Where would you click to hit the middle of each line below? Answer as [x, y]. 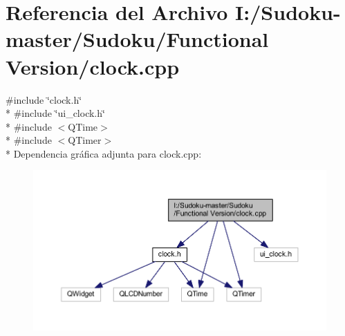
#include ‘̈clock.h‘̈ [44, 99]
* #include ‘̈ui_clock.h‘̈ [55, 113]
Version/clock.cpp [93, 66]
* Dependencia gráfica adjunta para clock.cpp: [104, 153]
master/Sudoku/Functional [137, 39]
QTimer [85, 140]
